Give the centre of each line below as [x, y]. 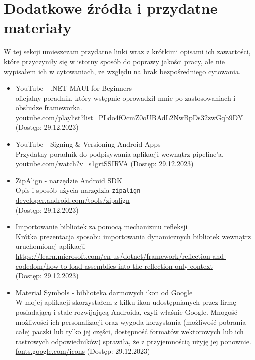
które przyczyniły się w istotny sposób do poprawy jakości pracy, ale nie [114, 61]
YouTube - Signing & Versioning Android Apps [88, 144]
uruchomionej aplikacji [50, 246]
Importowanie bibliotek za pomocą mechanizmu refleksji [102, 227]
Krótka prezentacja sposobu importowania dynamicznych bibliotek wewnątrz [133, 236]
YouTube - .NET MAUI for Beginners [74, 88]
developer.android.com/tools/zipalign [73, 200]
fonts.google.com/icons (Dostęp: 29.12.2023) [83, 351]
